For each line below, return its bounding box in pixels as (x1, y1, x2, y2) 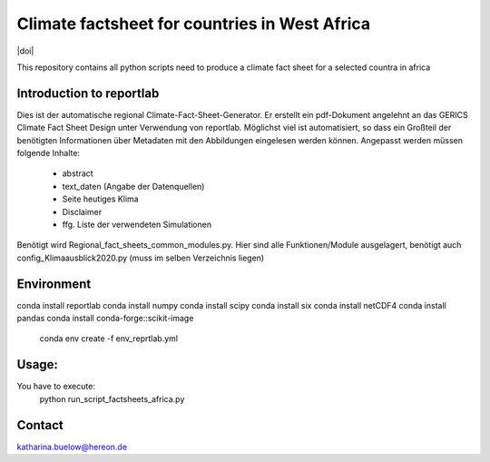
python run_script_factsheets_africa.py (39, 393, 185, 404)
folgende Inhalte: (16, 148, 81, 159)
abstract (62, 168, 94, 179)
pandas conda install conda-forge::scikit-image (16, 313, 194, 324)
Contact (16, 418, 64, 433)
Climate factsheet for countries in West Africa (16, 14, 371, 34)
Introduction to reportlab (16, 85, 160, 101)
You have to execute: (16, 381, 95, 392)
